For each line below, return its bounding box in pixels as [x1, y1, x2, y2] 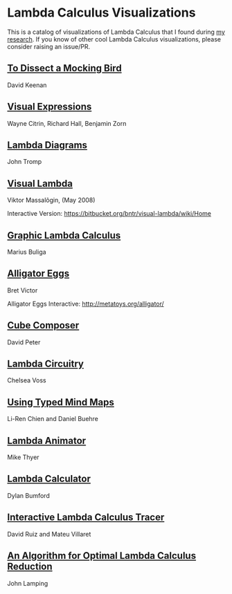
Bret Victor [7, 286, 38, 295]
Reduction [7, 561, 53, 573]
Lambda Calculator [7, 473, 91, 485]
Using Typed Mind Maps [7, 396, 114, 408]
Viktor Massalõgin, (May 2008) [7, 196, 96, 205]
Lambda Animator [7, 434, 87, 447]
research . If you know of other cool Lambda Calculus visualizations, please [7, 35, 222, 43]
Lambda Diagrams [7, 139, 88, 151]
